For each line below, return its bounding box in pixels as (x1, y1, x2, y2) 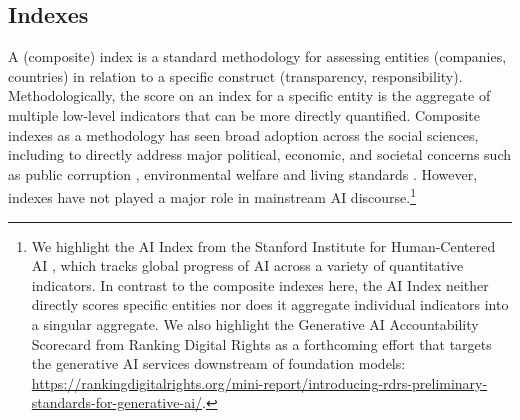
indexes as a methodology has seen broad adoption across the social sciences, (8, 124, 479, 145)
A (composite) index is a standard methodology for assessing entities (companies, (8, 46, 507, 67)
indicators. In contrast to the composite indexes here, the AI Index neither (31, 274, 489, 295)
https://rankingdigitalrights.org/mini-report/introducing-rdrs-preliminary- (31, 372, 488, 393)
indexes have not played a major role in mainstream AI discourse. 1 (8, 184, 417, 208)
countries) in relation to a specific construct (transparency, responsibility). (8, 65, 463, 86)
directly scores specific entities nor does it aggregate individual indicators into (31, 294, 509, 315)
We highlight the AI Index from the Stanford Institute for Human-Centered (31, 235, 496, 256)
